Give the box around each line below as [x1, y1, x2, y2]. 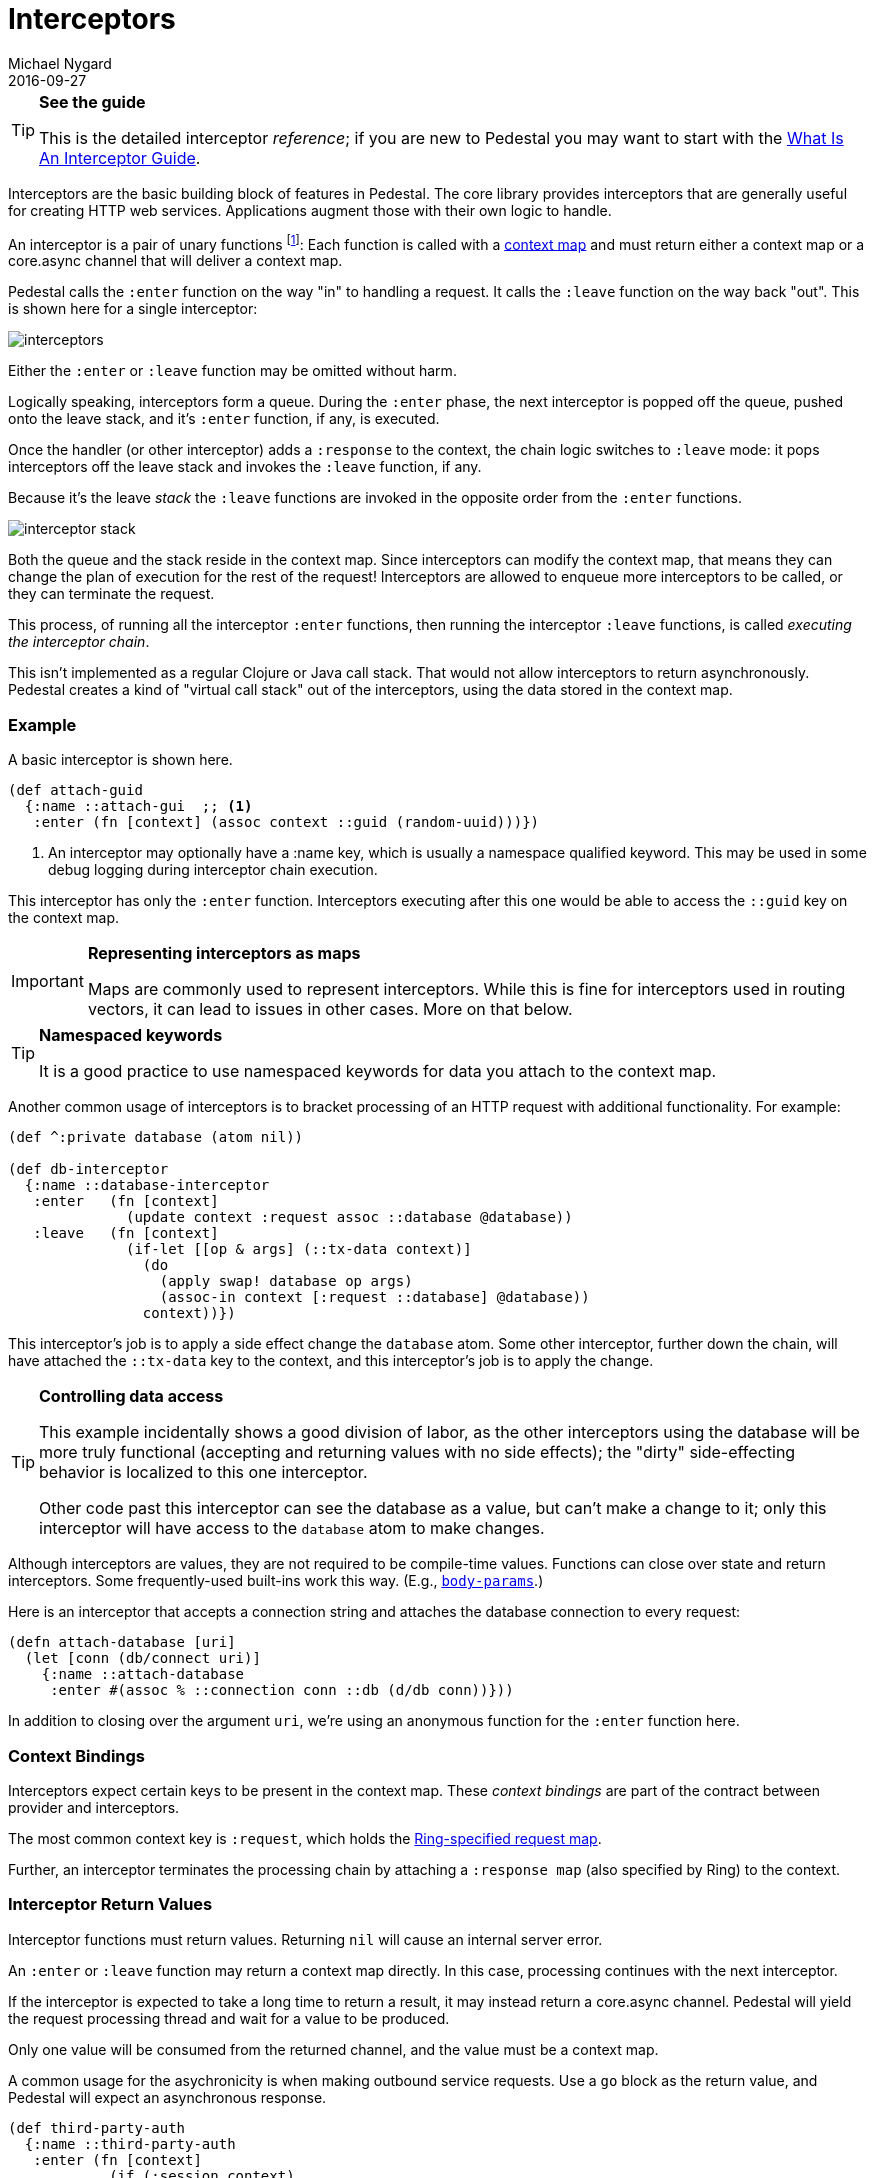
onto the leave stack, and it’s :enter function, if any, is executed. [8, 410, 440, 428]
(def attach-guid [8, 782, 143, 799]
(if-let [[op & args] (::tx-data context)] [126, 1241, 472, 1258]
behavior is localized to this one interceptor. [39, 1462, 368, 1483]
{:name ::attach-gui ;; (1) [24, 798, 253, 815]
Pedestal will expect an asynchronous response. [8, 2088, 327, 2106]
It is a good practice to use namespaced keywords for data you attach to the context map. [39, 1061, 717, 1082]
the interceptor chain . [8, 633, 150, 651]
